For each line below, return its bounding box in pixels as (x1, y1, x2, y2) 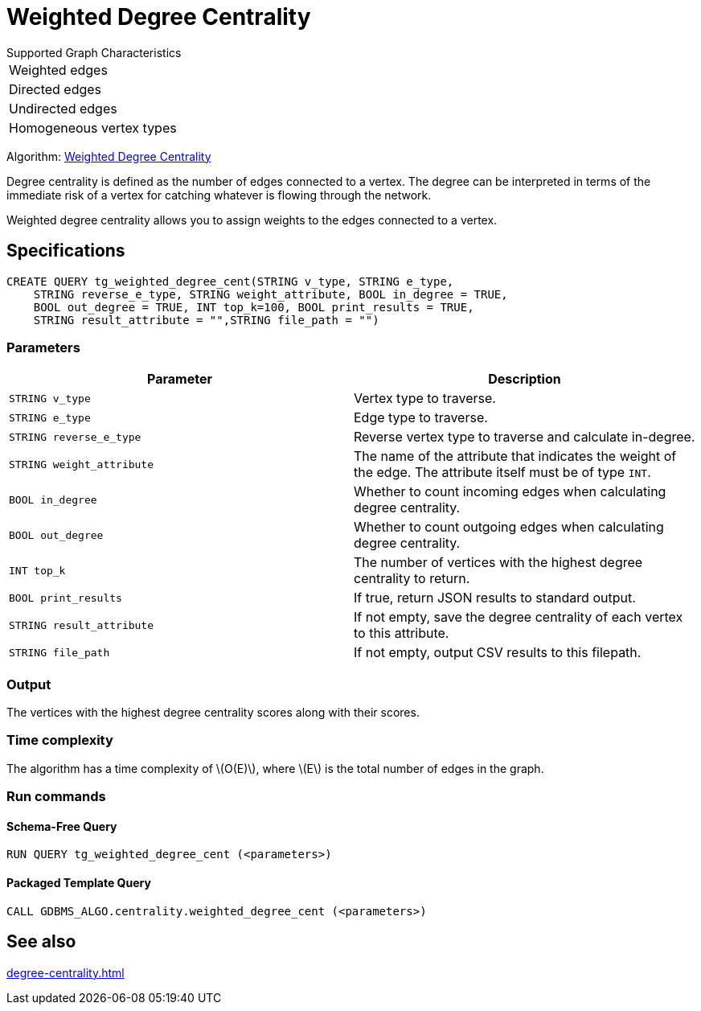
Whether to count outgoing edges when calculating (354, 519, 664, 536)
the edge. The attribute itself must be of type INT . (354, 464, 651, 481)
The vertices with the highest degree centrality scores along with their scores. (6, 705, 420, 720)
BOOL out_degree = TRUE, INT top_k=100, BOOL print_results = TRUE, (33, 300, 474, 314)
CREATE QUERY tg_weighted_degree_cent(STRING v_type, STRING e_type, (6, 274, 454, 288)
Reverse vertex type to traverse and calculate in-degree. (354, 429, 695, 446)
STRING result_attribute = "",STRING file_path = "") (33, 313, 379, 327)
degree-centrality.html (6, 965, 125, 980)
